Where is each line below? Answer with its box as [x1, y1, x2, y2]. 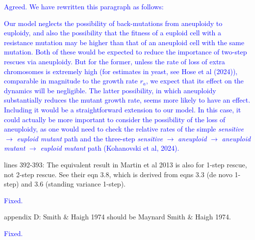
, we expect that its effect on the [146, 76, 244, 86]
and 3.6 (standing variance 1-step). [21, 179, 126, 189]
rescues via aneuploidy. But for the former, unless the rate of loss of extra [4, 56, 225, 66]
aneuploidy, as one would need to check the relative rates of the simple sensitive [4, 124, 244, 134]
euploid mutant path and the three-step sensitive [17, 133, 163, 143]
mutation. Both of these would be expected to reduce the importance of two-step [4, 47, 247, 57]
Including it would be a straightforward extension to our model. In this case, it [4, 104, 241, 114]
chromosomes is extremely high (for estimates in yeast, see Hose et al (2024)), [4, 66, 238, 76]
